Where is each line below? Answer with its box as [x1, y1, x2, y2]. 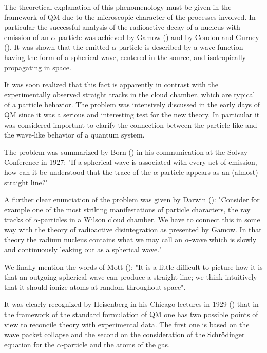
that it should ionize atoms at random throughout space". [4, 281, 186, 292]
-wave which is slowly [189, 234, 257, 245]
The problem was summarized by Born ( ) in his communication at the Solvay [4, 146, 248, 157]
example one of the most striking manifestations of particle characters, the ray [4, 204, 251, 214]
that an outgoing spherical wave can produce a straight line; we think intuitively [4, 271, 257, 282]
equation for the [4, 339, 55, 349]
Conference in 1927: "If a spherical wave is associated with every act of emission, [4, 156, 257, 167]
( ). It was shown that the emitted [4, 42, 110, 52]
